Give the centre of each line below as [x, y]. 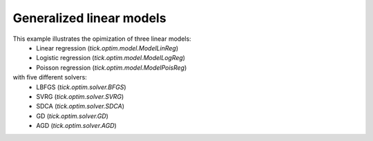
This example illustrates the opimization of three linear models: [102, 39]
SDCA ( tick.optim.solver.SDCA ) [80, 106]
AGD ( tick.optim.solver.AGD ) [76, 126]
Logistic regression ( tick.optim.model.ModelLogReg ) [111, 58]
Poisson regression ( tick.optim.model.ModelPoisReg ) [112, 67]
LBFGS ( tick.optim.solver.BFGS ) [82, 87]
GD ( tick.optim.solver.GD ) [72, 116]
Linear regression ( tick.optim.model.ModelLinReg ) [107, 48]
